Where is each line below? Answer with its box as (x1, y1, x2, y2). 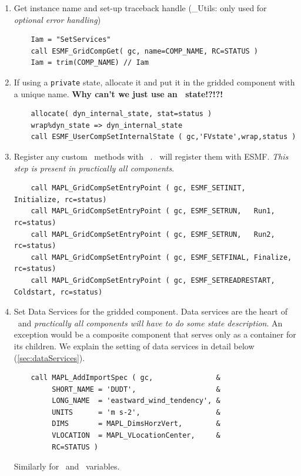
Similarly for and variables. (14, 460, 120, 472)
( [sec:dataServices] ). (14, 351, 85, 363)
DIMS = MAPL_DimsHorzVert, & (52, 419, 220, 428)
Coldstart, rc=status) (14, 287, 103, 296)
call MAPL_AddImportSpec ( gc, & (31, 373, 220, 382)
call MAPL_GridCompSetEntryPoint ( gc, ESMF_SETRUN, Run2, (31, 230, 275, 239)
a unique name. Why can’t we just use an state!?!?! (14, 87, 223, 100)
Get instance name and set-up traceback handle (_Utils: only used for (14, 2, 267, 14)
